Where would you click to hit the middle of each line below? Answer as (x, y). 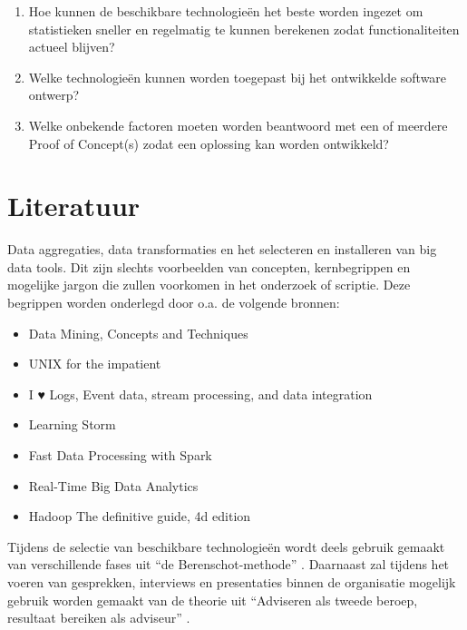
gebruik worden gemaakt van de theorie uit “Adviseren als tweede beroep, (213, 600)
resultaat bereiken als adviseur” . (99, 618)
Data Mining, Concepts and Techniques (138, 333)
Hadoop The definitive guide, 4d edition (140, 516)
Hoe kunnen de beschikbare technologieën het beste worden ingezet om (226, 11)
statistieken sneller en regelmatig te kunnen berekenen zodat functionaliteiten (244, 29)
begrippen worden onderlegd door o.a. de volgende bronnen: (174, 303)
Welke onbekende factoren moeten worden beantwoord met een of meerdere (238, 125)
